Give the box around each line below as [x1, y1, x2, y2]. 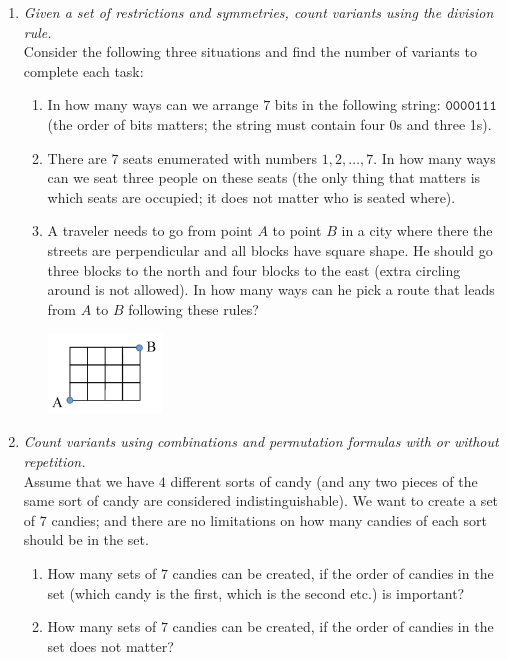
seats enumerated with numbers [123, 147, 318, 168]
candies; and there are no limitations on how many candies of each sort [51, 509, 487, 530]
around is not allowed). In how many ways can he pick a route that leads [47, 279, 495, 300]
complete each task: [23, 60, 144, 81]
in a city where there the [341, 220, 493, 241]
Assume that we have [23, 470, 155, 491]
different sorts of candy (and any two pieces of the [170, 470, 478, 491]
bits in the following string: [274, 94, 441, 115]
